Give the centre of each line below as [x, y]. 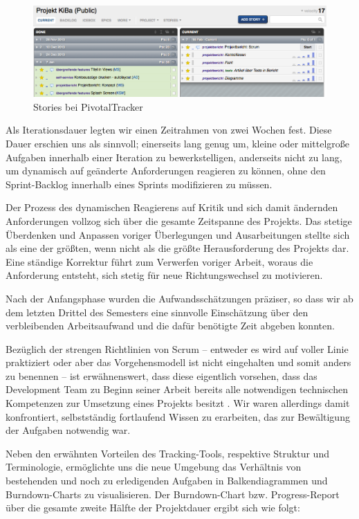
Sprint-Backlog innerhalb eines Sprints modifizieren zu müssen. [139, 184]
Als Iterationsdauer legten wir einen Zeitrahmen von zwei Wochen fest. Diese [169, 130]
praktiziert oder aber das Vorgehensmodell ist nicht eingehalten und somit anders [178, 362]
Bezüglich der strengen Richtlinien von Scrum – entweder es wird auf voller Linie [177, 348]
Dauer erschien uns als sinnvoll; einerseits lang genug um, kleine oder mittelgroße [178, 143]
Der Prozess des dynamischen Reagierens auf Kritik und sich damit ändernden [172, 207]
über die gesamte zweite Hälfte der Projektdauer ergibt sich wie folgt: [153, 508]
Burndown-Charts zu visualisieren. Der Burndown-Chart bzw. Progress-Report [173, 494]
